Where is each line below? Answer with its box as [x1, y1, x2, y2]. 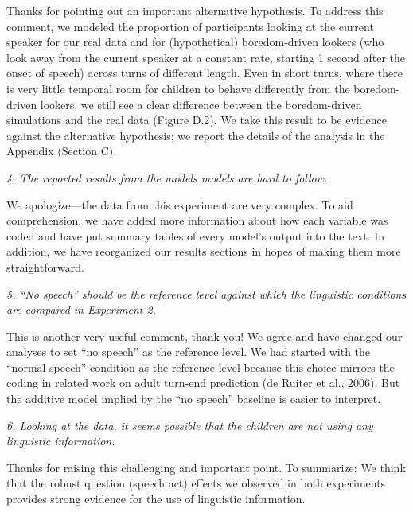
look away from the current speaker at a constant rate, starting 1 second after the [6, 49, 406, 65]
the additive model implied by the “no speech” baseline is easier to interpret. [6, 390, 381, 407]
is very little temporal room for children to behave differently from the [6, 80, 350, 96]
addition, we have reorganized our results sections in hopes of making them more [6, 243, 401, 260]
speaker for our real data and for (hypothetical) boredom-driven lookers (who [6, 33, 384, 50]
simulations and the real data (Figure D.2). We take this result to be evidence [6, 111, 387, 128]
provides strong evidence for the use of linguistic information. [6, 491, 306, 507]
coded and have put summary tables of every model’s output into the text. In [6, 227, 385, 244]
